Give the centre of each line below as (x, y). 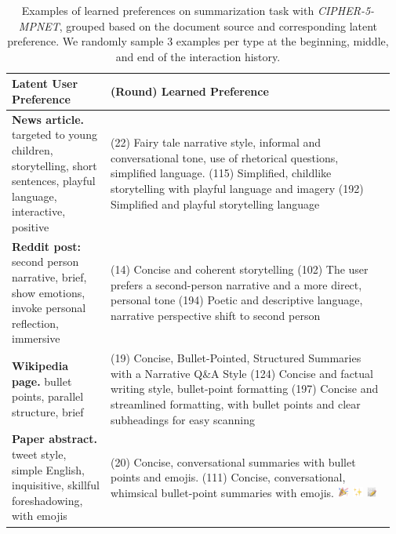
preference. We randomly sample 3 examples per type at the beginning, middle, (198, 41)
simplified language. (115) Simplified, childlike (221, 173)
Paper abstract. (54, 439)
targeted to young (54, 134)
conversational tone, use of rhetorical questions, (225, 157)
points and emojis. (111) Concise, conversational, (228, 477)
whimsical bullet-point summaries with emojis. (223, 493)
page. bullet (42, 381)
